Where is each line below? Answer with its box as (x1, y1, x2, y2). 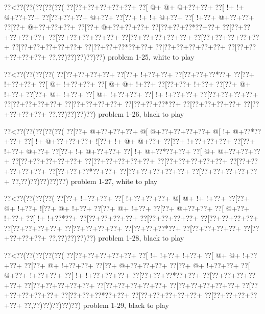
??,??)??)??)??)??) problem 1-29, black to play (24, 300, 169, 310)
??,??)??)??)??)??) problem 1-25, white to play (49, 51, 195, 62)
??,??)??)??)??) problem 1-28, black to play (49, 232, 184, 243)
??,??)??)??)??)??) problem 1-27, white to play (12, 175, 158, 186)
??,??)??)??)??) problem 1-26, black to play (49, 108, 184, 119)
